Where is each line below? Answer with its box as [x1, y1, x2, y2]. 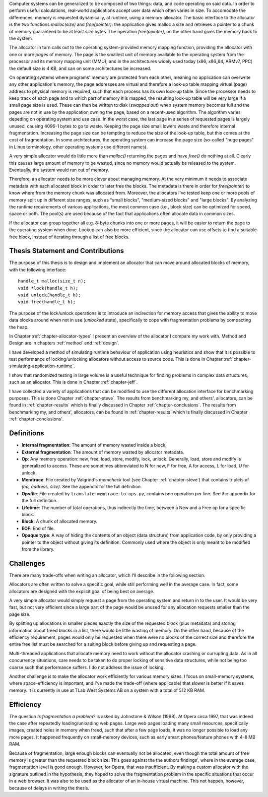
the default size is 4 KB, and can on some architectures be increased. [9, 65, 151, 71]
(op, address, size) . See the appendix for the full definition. [21, 484, 142, 490]
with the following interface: [9, 266, 67, 272]
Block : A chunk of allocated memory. [21, 519, 98, 525]
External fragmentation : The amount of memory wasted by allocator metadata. [21, 449, 185, 455]
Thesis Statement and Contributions [9, 247, 124, 255]
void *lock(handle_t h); [18, 285, 78, 291]
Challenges [9, 559, 46, 568]
